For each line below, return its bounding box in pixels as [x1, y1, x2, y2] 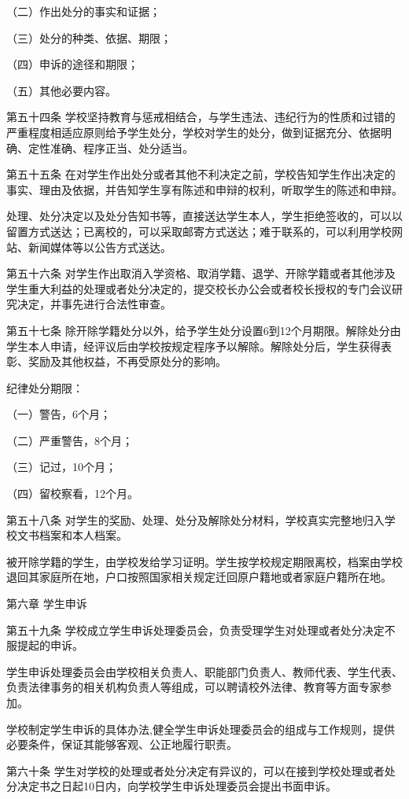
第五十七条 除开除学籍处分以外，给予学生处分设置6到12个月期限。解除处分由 [6, 322, 401, 338]
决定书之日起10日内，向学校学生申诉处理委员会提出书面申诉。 [17, 778, 337, 794]
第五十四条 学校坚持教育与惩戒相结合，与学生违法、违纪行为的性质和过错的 [6, 109, 396, 125]
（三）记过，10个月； [6, 458, 116, 475]
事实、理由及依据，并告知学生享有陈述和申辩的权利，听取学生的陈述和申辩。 [6, 181, 403, 197]
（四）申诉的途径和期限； [6, 56, 138, 72]
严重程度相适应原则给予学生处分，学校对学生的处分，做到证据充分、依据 [6, 123, 381, 140]
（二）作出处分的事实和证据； [6, 3, 160, 19]
